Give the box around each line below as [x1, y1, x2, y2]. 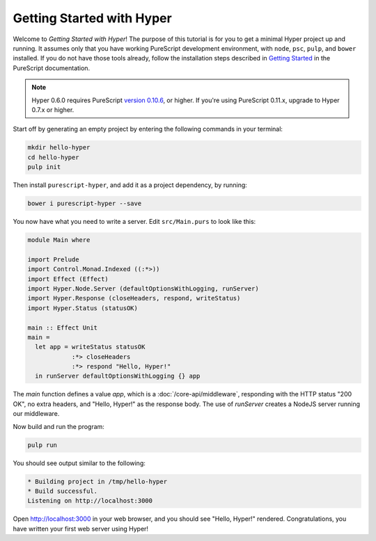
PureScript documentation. [13, 63, 91, 72]
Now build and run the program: [13, 422, 104, 430]
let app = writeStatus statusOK [35, 343, 146, 351]
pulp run [27, 441, 58, 449]
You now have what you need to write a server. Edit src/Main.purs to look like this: [13, 218, 256, 225]
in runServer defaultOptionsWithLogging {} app [35, 372, 201, 380]
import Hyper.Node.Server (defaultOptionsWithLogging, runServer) [27, 284, 259, 292]
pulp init [27, 163, 61, 171]
